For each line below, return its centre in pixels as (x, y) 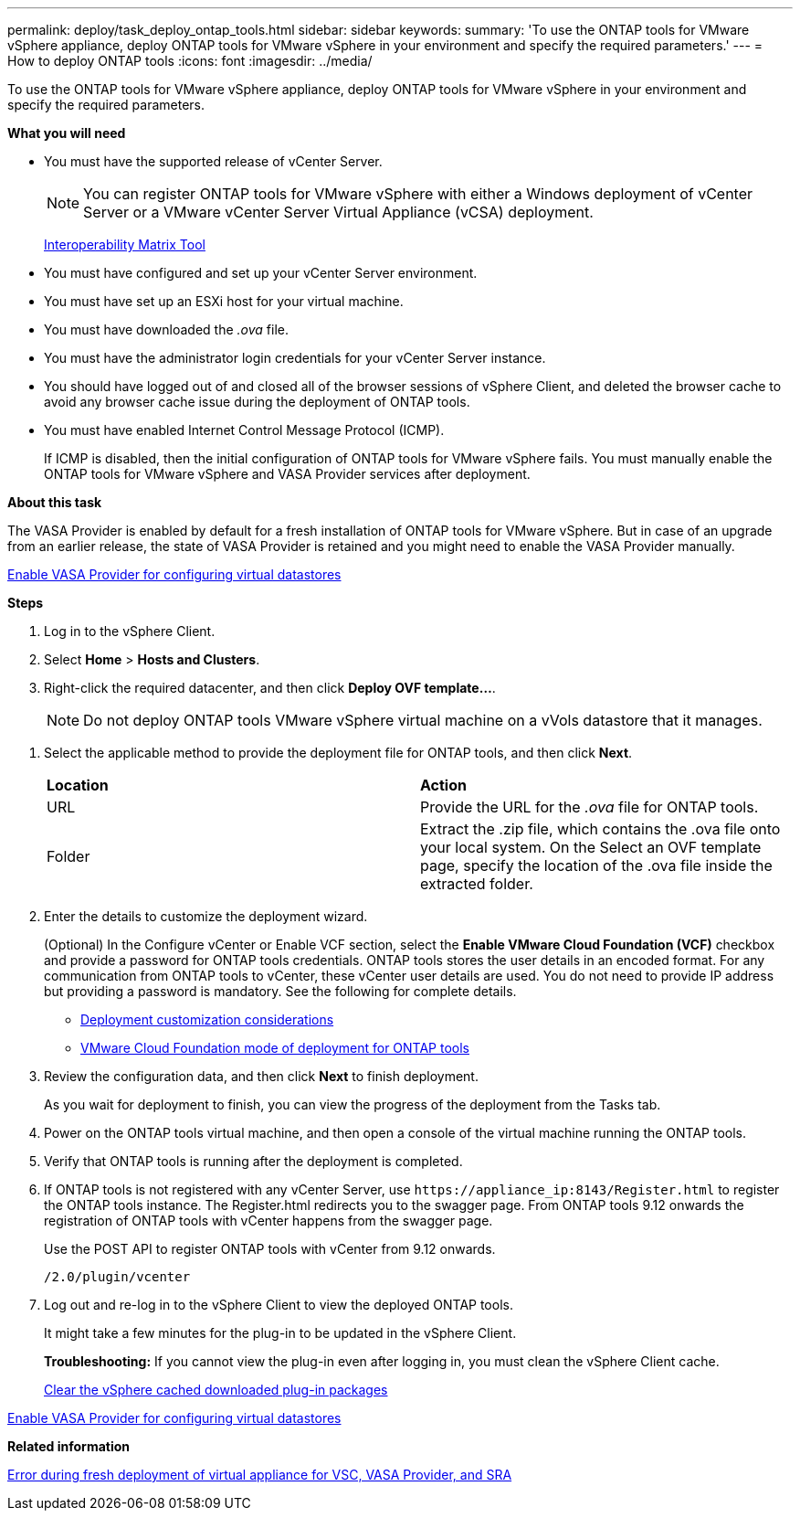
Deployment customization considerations (207, 1019)
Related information (69, 1446)
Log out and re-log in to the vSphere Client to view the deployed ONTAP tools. (279, 1305)
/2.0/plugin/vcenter (117, 1277)
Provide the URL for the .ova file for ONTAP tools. (589, 807)
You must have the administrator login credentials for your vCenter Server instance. (295, 358)
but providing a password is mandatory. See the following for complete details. (280, 991)
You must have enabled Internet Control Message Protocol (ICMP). (244, 430)
